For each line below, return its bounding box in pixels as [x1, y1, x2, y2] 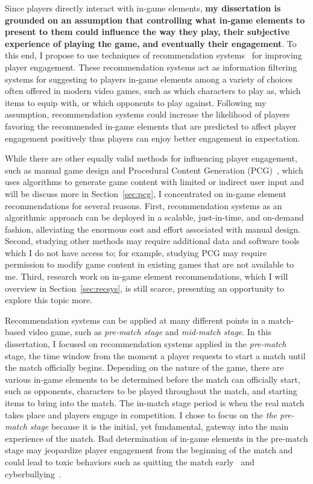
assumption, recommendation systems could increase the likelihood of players [5, 108, 290, 121]
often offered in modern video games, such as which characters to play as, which [5, 84, 301, 97]
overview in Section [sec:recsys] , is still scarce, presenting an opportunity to [5, 281, 285, 294]
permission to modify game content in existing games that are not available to [5, 258, 294, 271]
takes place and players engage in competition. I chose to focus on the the [5, 408, 277, 421]
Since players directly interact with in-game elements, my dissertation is [5, 2, 281, 14]
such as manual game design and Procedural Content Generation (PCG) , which [5, 163, 303, 176]
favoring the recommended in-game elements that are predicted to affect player [5, 119, 297, 132]
